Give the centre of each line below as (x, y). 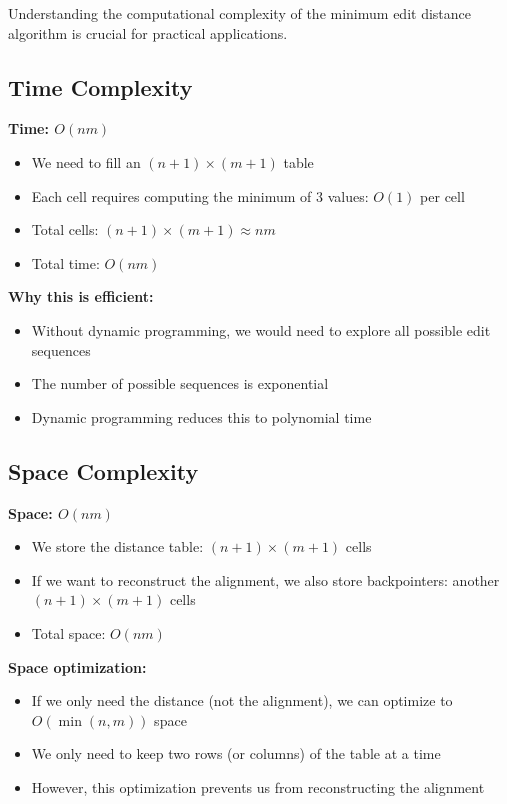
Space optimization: (77, 666)
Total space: (68, 632)
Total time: (65, 262)
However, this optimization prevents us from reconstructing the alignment (258, 786)
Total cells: (65, 229)
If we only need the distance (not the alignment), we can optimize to (242, 700)
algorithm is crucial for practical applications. (148, 32)
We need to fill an (86, 161)
